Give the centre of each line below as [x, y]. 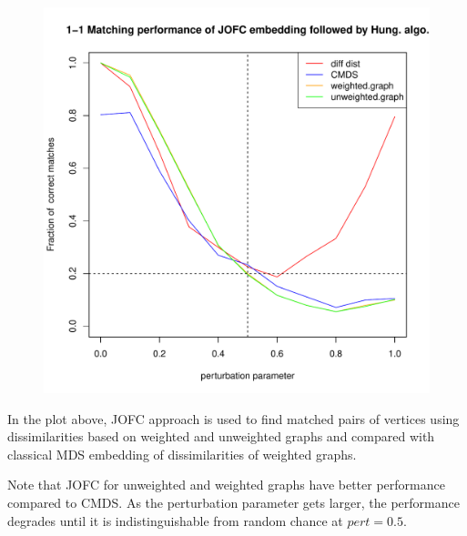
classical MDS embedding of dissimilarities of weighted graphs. [182, 454]
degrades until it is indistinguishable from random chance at [175, 520]
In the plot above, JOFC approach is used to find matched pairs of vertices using [233, 418]
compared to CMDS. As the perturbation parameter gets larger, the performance [233, 502]
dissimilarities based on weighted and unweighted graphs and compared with [221, 436]
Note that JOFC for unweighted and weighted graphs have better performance [226, 485]
